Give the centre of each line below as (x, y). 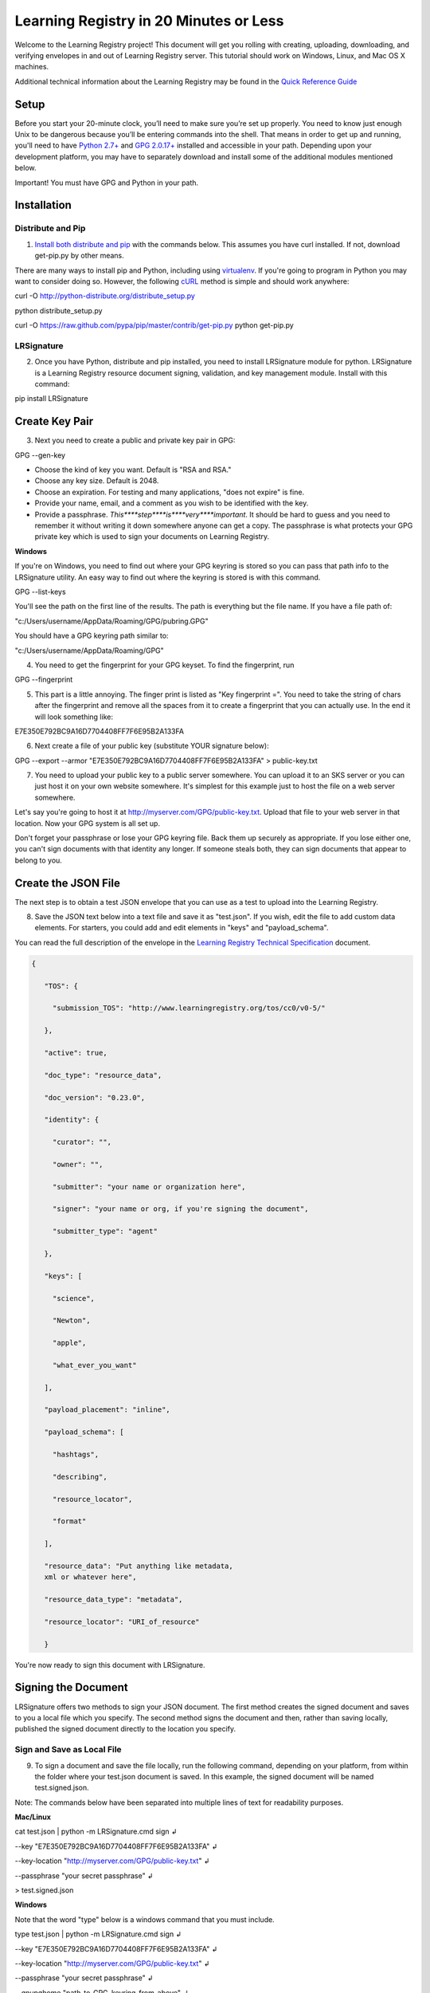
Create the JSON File (68, 883)
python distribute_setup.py (59, 310)
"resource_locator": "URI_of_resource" (122, 1622)
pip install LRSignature (51, 399)
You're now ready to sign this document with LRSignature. (110, 1665)
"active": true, (76, 1053)
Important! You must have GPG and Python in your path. (107, 183)
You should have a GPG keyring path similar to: (92, 636)
